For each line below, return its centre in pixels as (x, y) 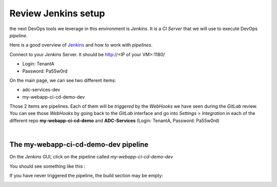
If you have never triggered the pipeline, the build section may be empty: (86, 175)
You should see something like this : (47, 166)
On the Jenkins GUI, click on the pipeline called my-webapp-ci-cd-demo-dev (91, 157)
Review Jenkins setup (57, 13)
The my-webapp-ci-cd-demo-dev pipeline (79, 145)
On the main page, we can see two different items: (63, 80)
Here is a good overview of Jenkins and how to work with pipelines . (81, 45)
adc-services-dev (41, 90)
